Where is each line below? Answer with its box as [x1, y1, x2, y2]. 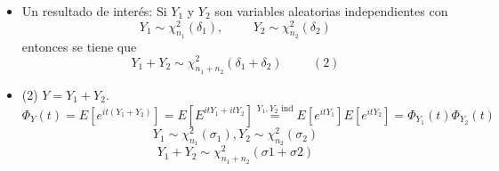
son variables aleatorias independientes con [214, 2, 448, 20]
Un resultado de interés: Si [21, 2, 167, 20]
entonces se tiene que [21, 37, 137, 55]
